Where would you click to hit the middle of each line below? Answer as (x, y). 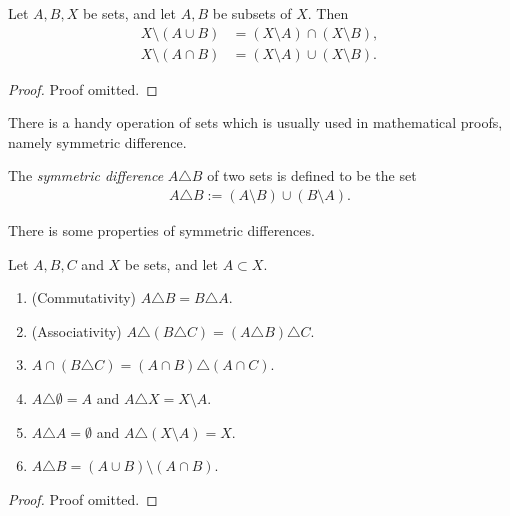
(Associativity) (76, 330)
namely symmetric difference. (97, 141)
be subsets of (252, 13)
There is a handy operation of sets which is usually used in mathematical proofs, (255, 122)
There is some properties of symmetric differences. (161, 230)
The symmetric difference (86, 175)
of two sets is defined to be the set (312, 175)
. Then (328, 13)
